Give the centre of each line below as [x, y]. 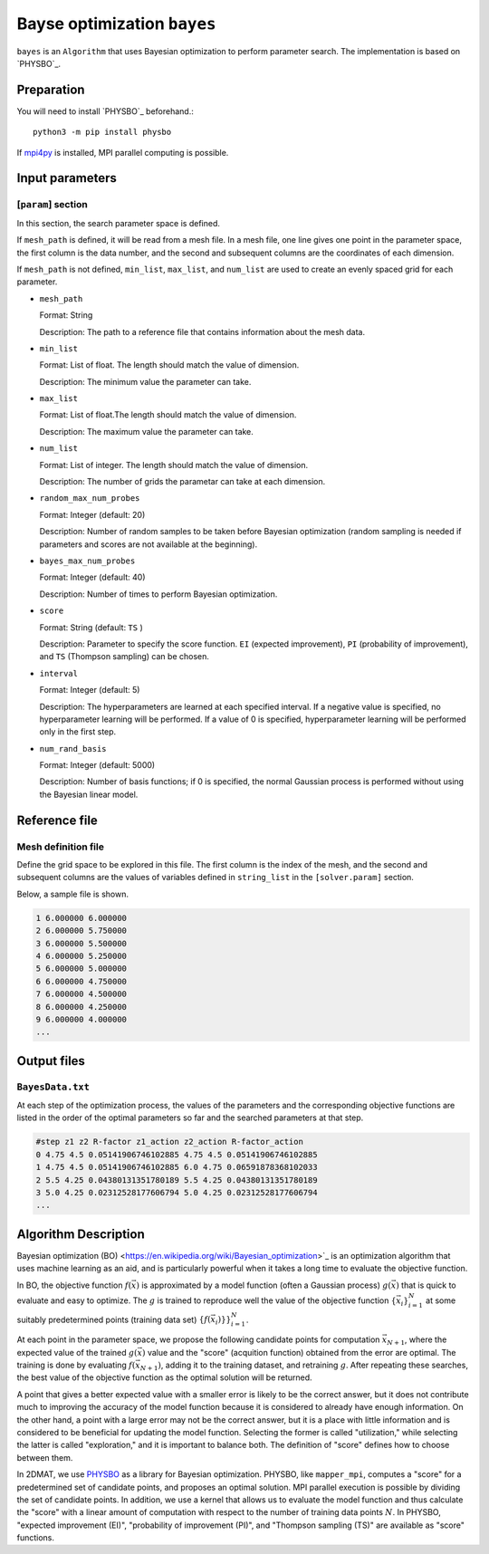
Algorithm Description [81, 1234]
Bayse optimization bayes [116, 24]
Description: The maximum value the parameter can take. [146, 431]
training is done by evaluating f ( [76, 1365]
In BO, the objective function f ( [74, 1285]
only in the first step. [78, 732]
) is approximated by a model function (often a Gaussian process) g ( [264, 1285]
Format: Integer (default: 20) [92, 514]
